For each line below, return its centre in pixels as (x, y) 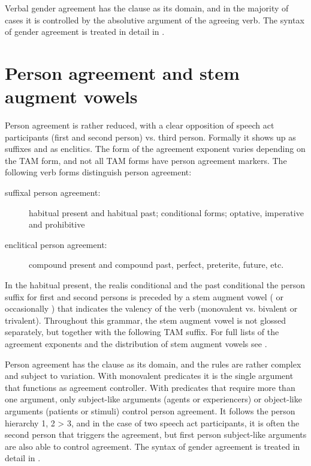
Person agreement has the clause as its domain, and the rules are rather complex (153, 364)
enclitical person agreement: (56, 244)
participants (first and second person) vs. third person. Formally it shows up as (150, 137)
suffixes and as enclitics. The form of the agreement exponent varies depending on (155, 149)
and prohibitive (57, 224)
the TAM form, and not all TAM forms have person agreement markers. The (146, 160)
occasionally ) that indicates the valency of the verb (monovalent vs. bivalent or (151, 308)
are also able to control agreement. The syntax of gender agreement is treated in (153, 446)
